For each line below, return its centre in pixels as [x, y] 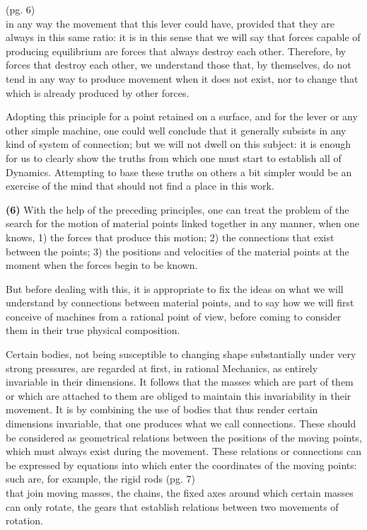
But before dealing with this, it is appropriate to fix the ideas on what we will [175, 288]
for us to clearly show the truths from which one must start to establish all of [174, 157]
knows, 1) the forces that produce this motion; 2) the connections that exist [170, 237]
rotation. [24, 520]
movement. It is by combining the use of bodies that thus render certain [162, 409]
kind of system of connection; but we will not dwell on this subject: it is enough [179, 144]
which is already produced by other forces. [98, 92]
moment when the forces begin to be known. [102, 265]
